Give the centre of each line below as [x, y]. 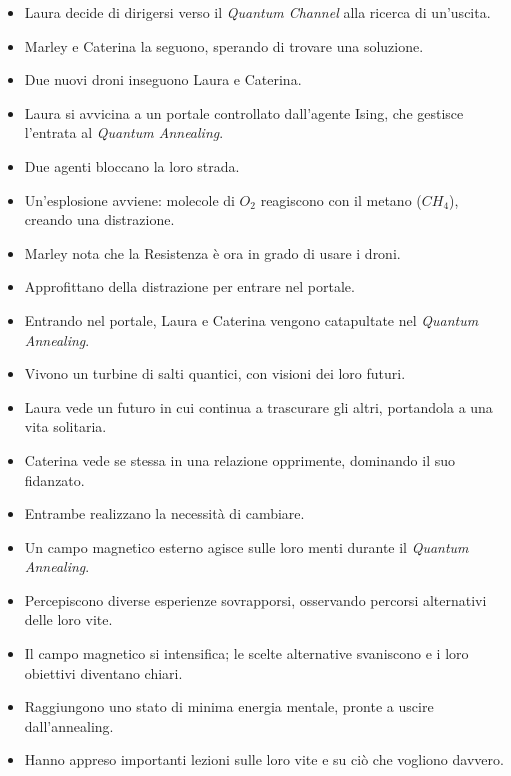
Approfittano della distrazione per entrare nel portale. [189, 286]
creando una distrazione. [99, 219]
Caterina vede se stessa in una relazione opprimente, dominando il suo [240, 459]
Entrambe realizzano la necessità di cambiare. [164, 513]
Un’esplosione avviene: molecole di [129, 199]
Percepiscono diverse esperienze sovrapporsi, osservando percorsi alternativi [255, 599]
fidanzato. [54, 479]
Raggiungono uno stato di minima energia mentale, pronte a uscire [229, 706]
